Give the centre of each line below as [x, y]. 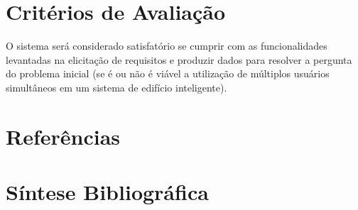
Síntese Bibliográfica [107, 192]
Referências [63, 136]
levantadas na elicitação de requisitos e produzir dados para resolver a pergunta [179, 59]
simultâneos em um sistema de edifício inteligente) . [116, 87]
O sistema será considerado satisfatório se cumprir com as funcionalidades [167, 46]
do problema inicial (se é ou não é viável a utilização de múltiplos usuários [168, 73]
